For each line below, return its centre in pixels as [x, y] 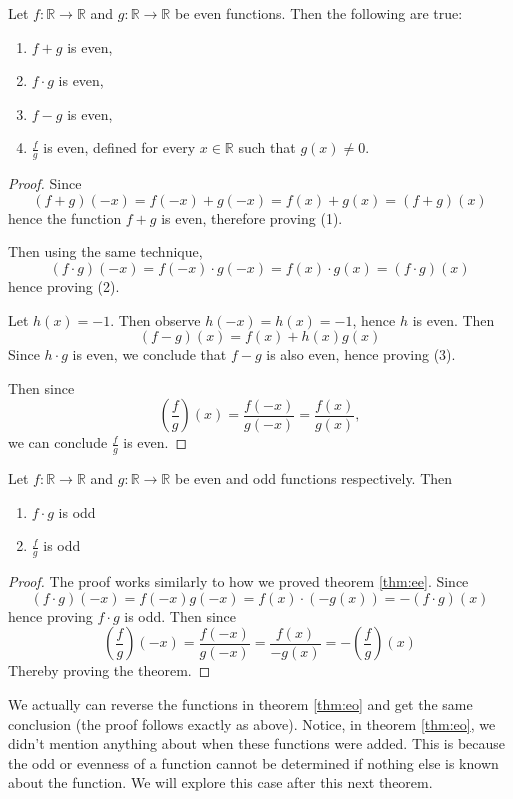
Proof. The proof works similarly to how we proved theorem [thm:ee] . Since [238, 581]
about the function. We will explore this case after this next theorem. [220, 782]
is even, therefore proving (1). [252, 217]
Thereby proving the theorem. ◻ [109, 670]
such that [267, 147]
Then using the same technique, [105, 251]
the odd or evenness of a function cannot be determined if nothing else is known [253, 762]
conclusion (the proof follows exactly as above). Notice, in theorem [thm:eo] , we [252, 723]
